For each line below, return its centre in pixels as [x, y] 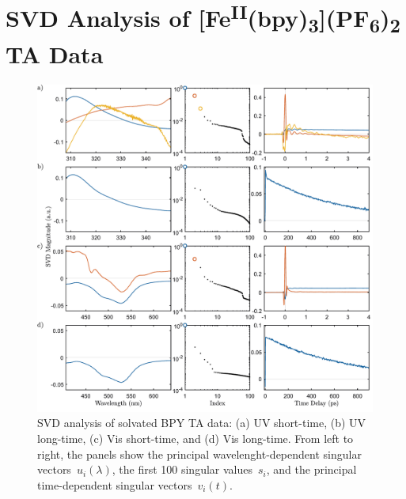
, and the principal [311, 469]
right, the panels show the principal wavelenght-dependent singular [199, 454]
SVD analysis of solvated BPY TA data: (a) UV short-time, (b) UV [202, 423]
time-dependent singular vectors [115, 484]
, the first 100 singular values [182, 469]
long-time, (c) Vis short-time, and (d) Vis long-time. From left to [195, 438]
